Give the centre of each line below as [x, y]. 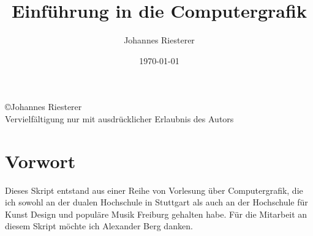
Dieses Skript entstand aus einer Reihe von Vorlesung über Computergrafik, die [154, 190]
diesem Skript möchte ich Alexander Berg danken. [99, 226]
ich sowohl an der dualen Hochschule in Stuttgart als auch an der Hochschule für [156, 202]
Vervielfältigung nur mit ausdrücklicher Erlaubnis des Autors [119, 118]
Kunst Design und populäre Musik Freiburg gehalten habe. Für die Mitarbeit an [156, 214]
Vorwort [40, 160]
